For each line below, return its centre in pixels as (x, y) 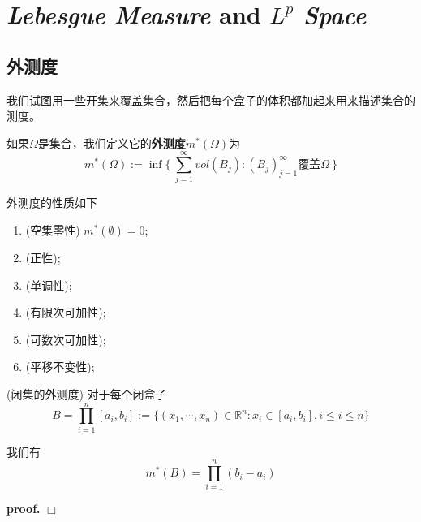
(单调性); (49, 285)
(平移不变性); (60, 367)
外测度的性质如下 (52, 203)
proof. (24, 509)
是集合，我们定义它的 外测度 (112, 142)
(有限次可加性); (66, 312)
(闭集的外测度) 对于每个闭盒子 (87, 394)
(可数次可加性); (66, 339)
